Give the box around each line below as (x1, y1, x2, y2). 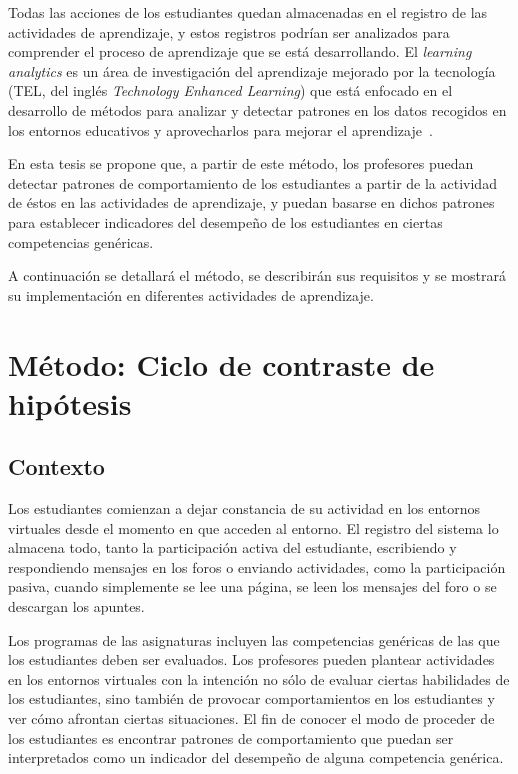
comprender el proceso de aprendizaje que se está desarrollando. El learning (8, 41, 472, 62)
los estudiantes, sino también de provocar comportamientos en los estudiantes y (8, 688, 495, 709)
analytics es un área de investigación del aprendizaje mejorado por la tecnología (8, 60, 496, 81)
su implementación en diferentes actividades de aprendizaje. (8, 284, 374, 305)
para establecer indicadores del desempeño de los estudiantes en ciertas (8, 211, 443, 232)
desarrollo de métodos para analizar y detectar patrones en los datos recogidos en (8, 99, 507, 120)
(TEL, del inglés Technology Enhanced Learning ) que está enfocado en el (8, 80, 453, 101)
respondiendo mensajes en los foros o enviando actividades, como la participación (8, 556, 506, 577)
